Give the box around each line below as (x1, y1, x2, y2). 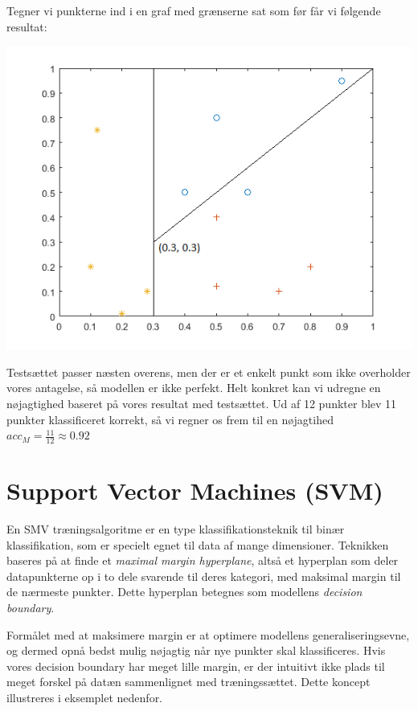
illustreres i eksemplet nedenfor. (6, 689, 163, 706)
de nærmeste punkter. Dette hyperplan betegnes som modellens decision (6, 583, 363, 600)
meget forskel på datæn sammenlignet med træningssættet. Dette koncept (6, 673, 371, 690)
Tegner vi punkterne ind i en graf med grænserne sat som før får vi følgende (6, 2, 381, 18)
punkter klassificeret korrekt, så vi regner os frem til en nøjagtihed (6, 411, 334, 427)
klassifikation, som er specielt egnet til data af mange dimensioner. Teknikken (6, 536, 389, 553)
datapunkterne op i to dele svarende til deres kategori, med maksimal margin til (6, 567, 401, 584)
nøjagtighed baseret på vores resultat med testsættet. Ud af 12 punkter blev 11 (6, 394, 397, 411)
